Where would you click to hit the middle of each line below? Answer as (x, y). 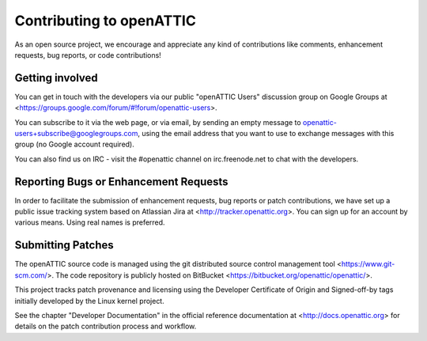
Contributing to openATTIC (106, 21)
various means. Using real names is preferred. (90, 222)
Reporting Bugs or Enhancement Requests (121, 182)
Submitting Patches (64, 245)
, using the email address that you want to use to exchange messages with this (266, 134)
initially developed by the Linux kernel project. (90, 301)
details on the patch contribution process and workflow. (106, 326)
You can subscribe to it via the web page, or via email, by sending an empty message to (158, 122)
